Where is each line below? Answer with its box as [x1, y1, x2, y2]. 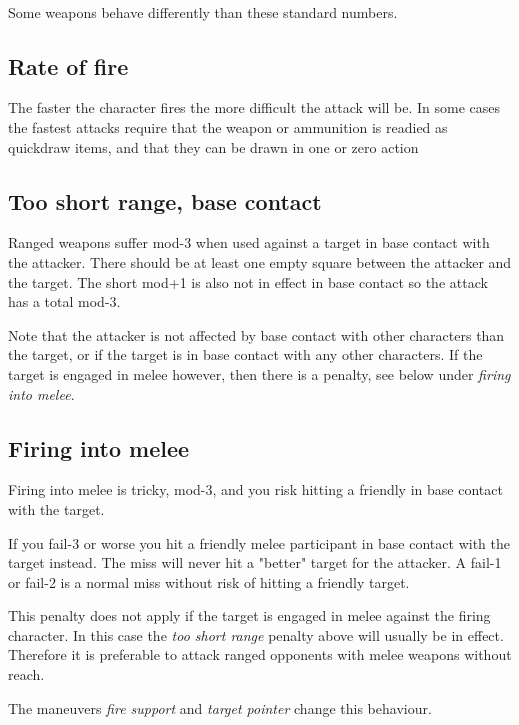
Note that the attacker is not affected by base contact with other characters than [8, 324, 505, 345]
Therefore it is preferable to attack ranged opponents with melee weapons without [8, 644, 512, 665]
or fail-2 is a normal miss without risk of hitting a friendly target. [8, 571, 410, 592]
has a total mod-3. [8, 291, 121, 312]
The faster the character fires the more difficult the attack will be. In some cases [8, 97, 501, 118]
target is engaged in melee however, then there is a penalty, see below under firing [8, 363, 511, 384]
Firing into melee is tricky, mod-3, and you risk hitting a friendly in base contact [8, 479, 503, 500]
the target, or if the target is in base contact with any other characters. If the [8, 344, 483, 365]
